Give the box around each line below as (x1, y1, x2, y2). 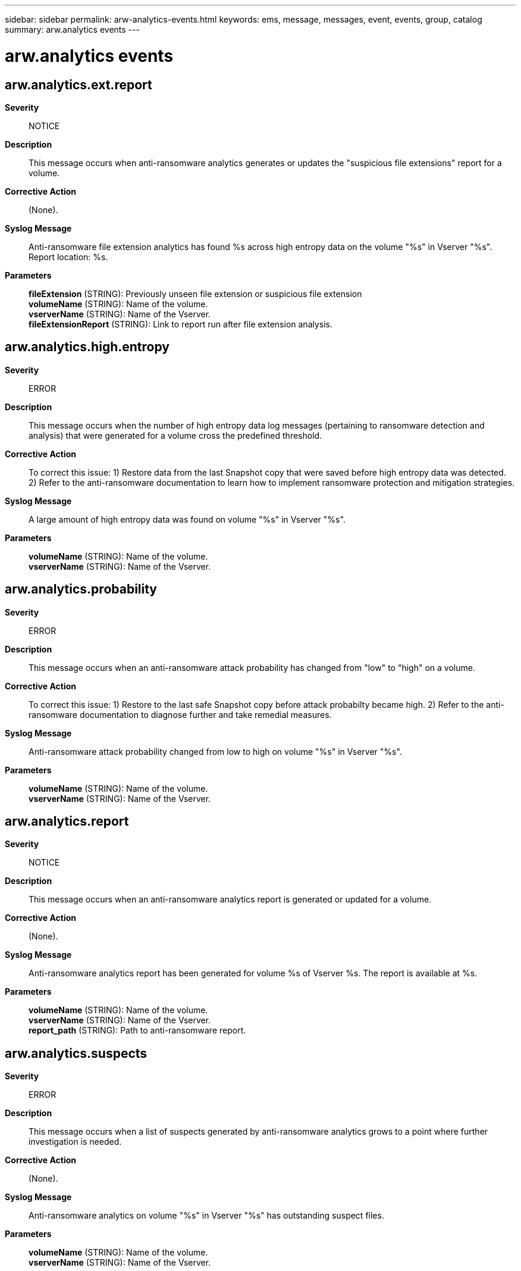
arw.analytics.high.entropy (5, 339, 170, 355)
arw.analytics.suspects (5, 1045, 147, 1061)
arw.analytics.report (5, 814, 129, 829)
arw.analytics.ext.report (5, 77, 152, 92)
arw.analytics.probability (5, 582, 158, 597)
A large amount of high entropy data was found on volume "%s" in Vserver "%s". (29, 514, 346, 524)
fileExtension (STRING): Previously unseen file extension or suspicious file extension (29, 288, 362, 299)
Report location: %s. (29, 251, 108, 262)
